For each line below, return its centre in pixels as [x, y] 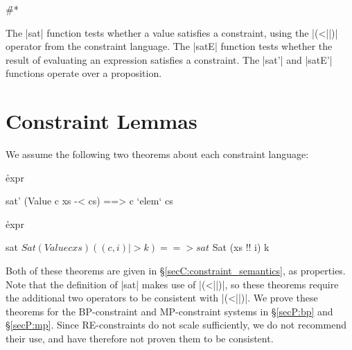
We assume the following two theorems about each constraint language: [157, 154]
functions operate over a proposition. [84, 73]
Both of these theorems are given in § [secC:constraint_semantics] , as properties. [176, 271]
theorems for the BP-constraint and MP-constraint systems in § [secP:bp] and [169, 311]
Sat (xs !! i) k [241, 247]
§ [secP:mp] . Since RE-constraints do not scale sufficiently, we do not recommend [176, 325]
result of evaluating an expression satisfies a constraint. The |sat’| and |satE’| [169, 59]
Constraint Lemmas [102, 121]
